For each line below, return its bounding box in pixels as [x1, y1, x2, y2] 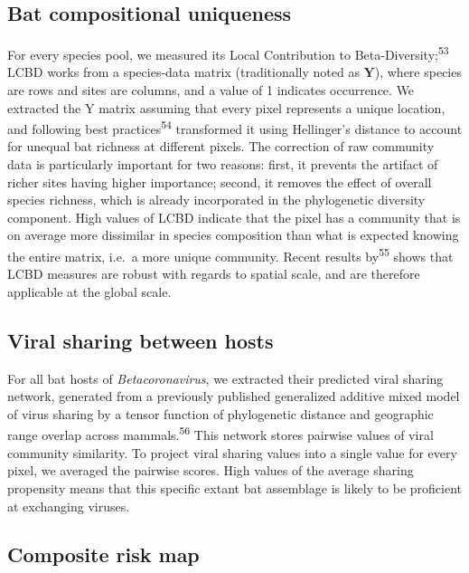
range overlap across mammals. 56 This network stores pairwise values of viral [7, 423, 434, 444]
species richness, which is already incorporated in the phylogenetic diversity [7, 190, 426, 209]
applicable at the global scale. [7, 282, 172, 301]
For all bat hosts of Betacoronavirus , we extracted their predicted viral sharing [7, 368, 444, 387]
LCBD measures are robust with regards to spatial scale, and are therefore [7, 264, 420, 283]
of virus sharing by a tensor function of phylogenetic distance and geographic [7, 404, 434, 423]
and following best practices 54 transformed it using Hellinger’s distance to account [7, 117, 463, 138]
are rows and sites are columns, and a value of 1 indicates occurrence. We [7, 81, 415, 100]
